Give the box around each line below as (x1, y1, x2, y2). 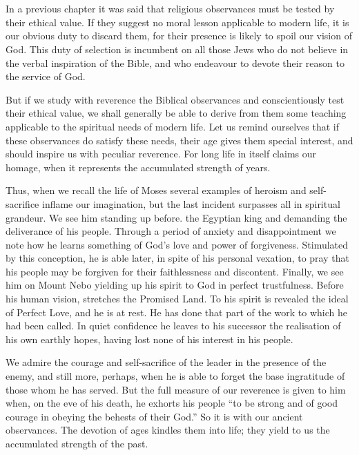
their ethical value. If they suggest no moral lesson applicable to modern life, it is (6, 14, 349, 29)
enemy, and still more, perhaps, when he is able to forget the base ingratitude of (6, 369, 345, 383)
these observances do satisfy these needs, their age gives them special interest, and (6, 133, 353, 147)
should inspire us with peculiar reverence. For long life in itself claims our (6, 146, 317, 161)
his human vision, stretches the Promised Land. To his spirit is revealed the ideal (6, 291, 349, 306)
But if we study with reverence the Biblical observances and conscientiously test (6, 92, 345, 106)
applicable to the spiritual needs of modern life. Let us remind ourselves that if (6, 119, 339, 133)
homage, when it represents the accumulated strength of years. (6, 159, 271, 174)
